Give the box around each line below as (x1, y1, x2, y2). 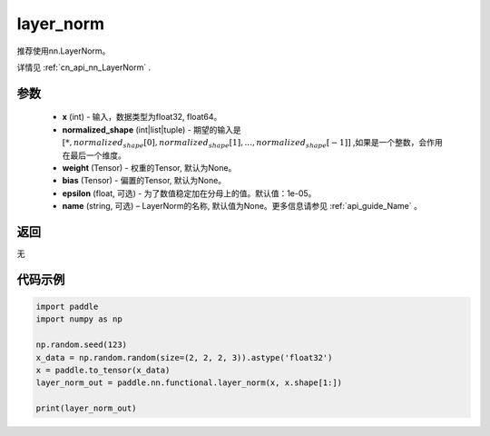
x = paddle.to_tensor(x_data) (35, 364, 171, 375)
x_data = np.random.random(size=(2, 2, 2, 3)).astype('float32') (35, 352, 333, 362)
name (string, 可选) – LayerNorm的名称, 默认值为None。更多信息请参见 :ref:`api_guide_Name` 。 (62, 201, 422, 212)
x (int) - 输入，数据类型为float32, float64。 (62, 112, 222, 123)
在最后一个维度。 (62, 150, 126, 161)
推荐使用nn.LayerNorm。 (16, 45, 111, 56)
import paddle (35, 301, 99, 312)
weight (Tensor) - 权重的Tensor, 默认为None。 (62, 162, 237, 173)
